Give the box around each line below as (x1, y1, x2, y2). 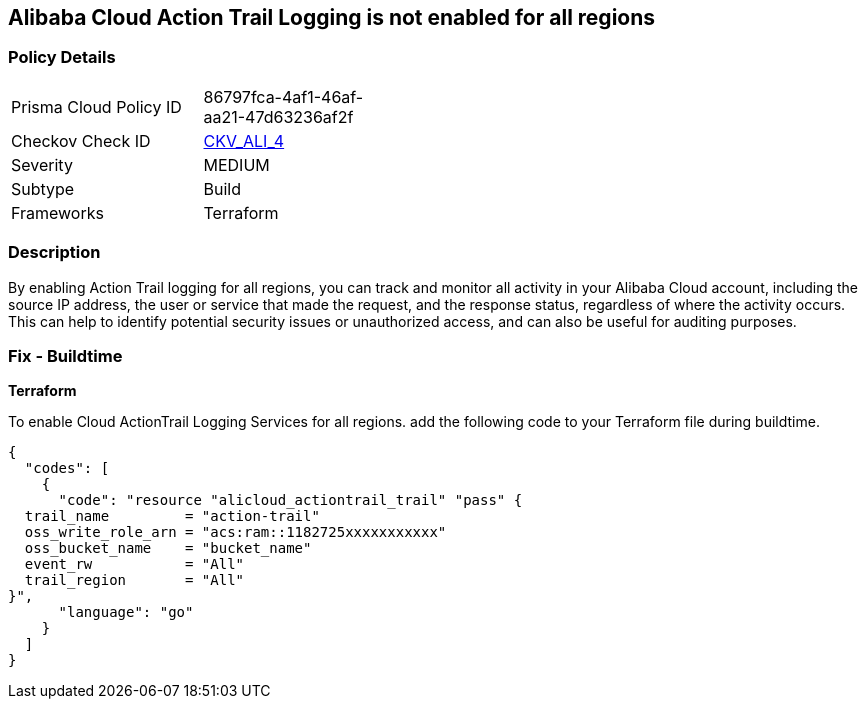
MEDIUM (203, 154, 270, 175)
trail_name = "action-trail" (24, 508, 320, 525)
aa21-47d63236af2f (203, 106, 354, 127)
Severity (11, 154, 73, 175)
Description (8, 242, 101, 263)
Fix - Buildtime (8, 345, 123, 366)
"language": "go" (58, 604, 194, 621)
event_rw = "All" (24, 556, 245, 573)
